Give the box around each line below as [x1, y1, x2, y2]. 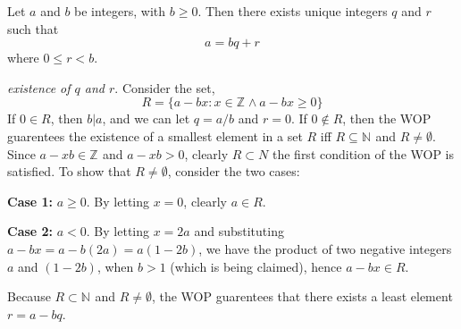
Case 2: [7, 222, 54, 240]
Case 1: [7, 191, 54, 210]
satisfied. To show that [7, 162, 131, 181]
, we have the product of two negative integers [198, 239, 452, 257]
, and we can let [102, 109, 190, 128]
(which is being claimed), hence [170, 257, 342, 275]
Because [7, 287, 51, 306]
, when [96, 257, 134, 275]
